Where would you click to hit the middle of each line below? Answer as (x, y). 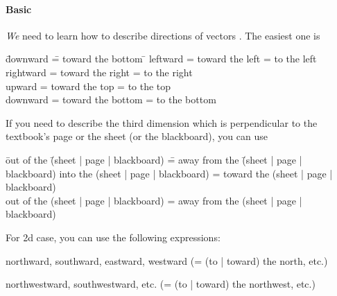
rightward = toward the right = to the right (99, 72)
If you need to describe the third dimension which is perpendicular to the (162, 122)
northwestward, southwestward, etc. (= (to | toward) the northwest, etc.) (161, 284)
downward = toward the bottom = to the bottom (111, 99)
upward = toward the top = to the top (88, 86)
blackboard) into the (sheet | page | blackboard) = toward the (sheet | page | (169, 173)
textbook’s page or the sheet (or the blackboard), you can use (137, 136)
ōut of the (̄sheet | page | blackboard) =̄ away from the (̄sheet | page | (154, 159)
